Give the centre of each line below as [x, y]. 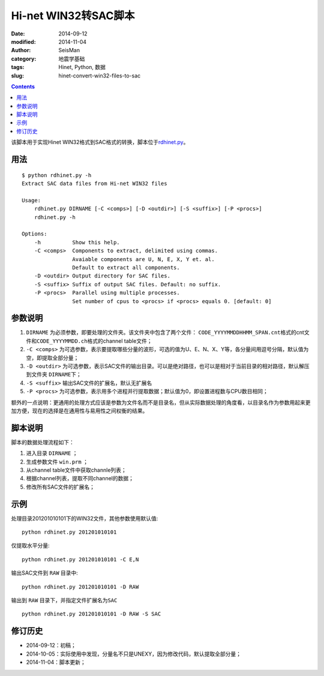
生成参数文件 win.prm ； [57, 462]
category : [24, 59]
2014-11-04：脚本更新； [56, 662]
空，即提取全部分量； [52, 358]
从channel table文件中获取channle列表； [76, 470]
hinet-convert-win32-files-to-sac [100, 76]
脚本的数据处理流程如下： [43, 442]
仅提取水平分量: [31, 546]
